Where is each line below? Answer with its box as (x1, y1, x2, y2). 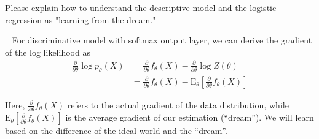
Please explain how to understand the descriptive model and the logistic (5, 1, 277, 13)
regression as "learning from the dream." (5, 13, 156, 26)
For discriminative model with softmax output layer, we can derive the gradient (12, 34, 312, 47)
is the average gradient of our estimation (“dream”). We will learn (65, 111, 314, 124)
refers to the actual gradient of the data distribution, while (67, 98, 289, 111)
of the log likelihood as (5, 45, 90, 58)
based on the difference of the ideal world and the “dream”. (5, 124, 227, 137)
